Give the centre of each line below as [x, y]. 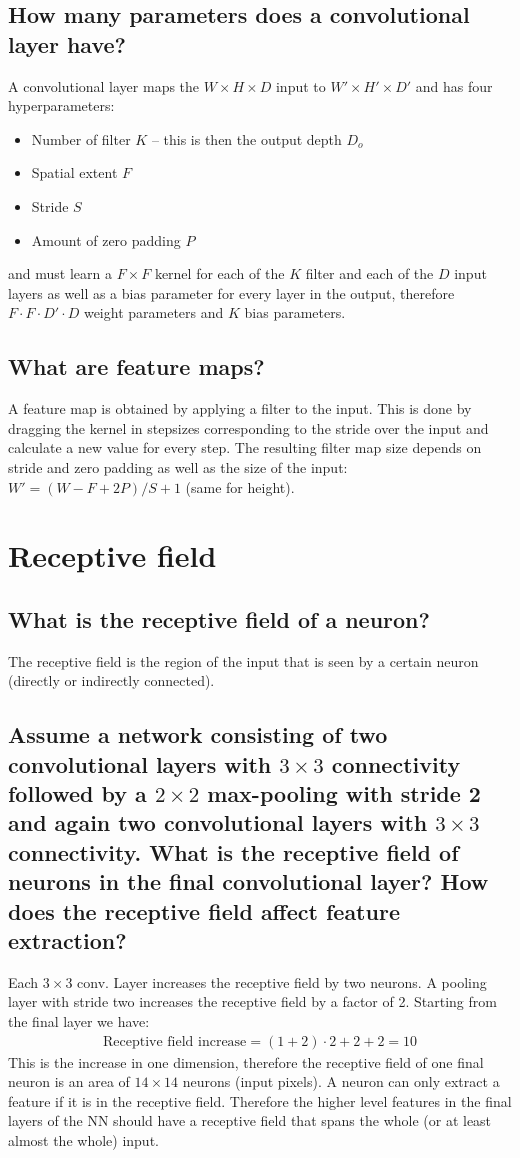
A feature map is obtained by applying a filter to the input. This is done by [240, 408]
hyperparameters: [61, 105]
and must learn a [60, 273]
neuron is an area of [69, 1081]
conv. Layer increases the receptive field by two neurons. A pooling [282, 981]
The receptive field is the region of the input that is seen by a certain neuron [243, 660]
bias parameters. [295, 312]
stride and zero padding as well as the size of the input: [178, 466]
